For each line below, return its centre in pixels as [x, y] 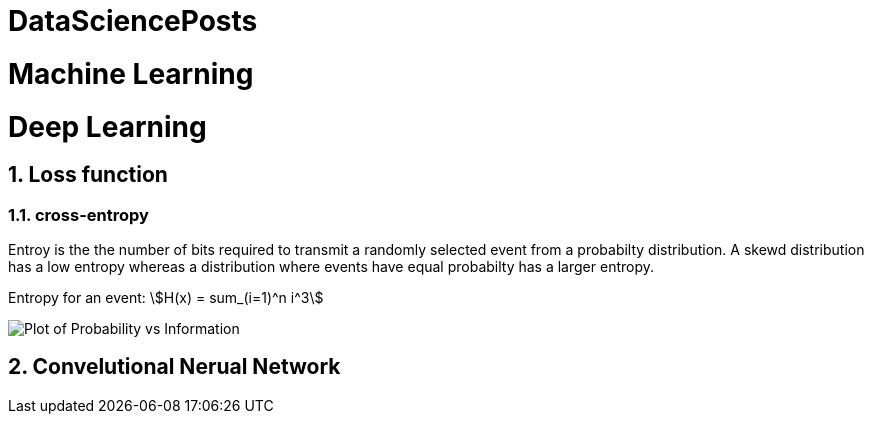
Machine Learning [131, 73]
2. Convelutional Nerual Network [174, 367]
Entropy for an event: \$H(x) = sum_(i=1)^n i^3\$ [166, 298]
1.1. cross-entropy [78, 214]
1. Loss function [88, 175]
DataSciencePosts [133, 21]
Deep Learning [107, 126]
